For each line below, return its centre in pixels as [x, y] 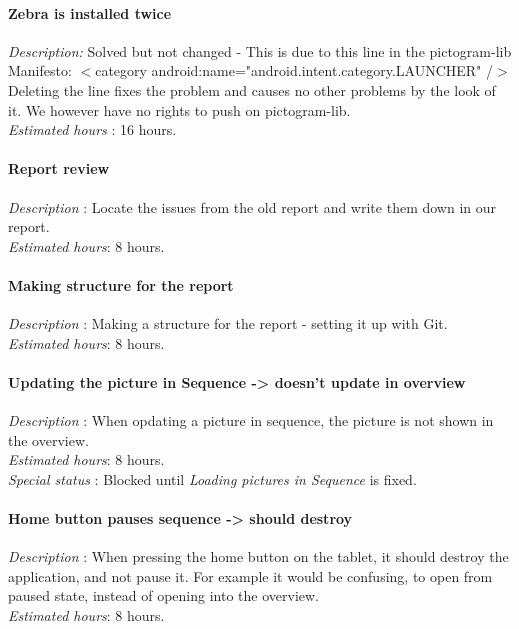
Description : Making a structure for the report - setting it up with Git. [228, 323]
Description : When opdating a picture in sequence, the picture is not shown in [251, 420]
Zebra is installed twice [90, 12]
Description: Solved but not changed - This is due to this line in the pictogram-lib [260, 50]
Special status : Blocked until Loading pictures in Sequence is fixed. [212, 478]
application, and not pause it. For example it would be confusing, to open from [250, 575]
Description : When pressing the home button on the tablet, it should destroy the [258, 556]
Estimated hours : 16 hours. [92, 129]
